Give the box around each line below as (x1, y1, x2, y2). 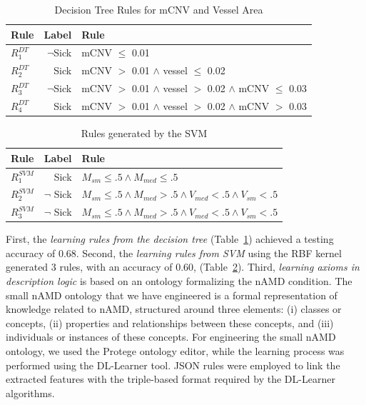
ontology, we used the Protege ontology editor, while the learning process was (6, 344, 345, 359)
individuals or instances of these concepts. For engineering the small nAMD (6, 329, 336, 344)
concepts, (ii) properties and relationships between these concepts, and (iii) (6, 315, 334, 330)
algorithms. (6, 385, 55, 400)
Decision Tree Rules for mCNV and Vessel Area (54, 2, 263, 16)
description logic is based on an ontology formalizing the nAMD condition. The (6, 274, 352, 289)
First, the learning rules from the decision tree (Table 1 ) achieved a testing (6, 231, 334, 246)
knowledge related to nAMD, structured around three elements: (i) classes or (6, 301, 342, 316)
